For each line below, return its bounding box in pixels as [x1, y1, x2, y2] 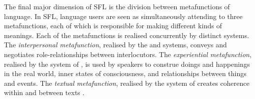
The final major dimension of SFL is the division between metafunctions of [4, 1, 230, 11]
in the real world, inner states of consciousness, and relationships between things [4, 68, 247, 79]
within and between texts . [4, 87, 85, 98]
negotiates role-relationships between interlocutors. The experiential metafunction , [4, 49, 252, 59]
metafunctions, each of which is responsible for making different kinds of [4, 20, 222, 31]
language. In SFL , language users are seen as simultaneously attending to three [4, 11, 243, 21]
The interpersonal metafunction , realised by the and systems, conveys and [4, 40, 227, 50]
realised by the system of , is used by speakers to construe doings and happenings [4, 59, 250, 69]
